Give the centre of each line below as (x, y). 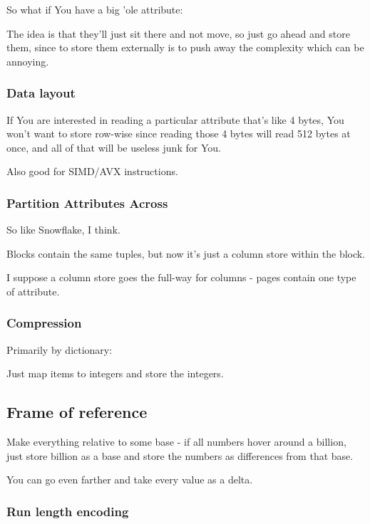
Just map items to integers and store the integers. (115, 373)
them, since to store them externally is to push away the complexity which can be (185, 47)
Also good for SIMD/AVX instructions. (92, 171)
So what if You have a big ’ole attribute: (95, 9)
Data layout (41, 93)
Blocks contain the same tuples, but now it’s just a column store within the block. (186, 253)
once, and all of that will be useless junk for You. (114, 147)
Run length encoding (68, 511)
